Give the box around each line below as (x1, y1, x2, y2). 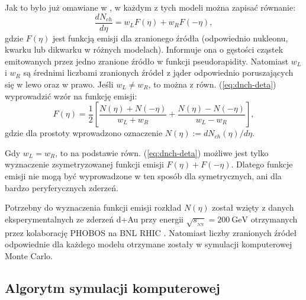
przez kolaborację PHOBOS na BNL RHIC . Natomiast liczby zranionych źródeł (5, 226, 297, 238)
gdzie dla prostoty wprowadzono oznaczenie (5, 127, 163, 139)
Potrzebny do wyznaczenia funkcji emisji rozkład (5, 201, 182, 214)
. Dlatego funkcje (231, 158, 293, 170)
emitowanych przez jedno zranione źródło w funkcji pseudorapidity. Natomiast (5, 54, 289, 67)
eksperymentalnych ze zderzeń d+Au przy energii (5, 212, 183, 225)
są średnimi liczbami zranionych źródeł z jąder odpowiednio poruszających (23, 66, 294, 79)
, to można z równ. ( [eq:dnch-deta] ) (148, 78, 276, 91)
